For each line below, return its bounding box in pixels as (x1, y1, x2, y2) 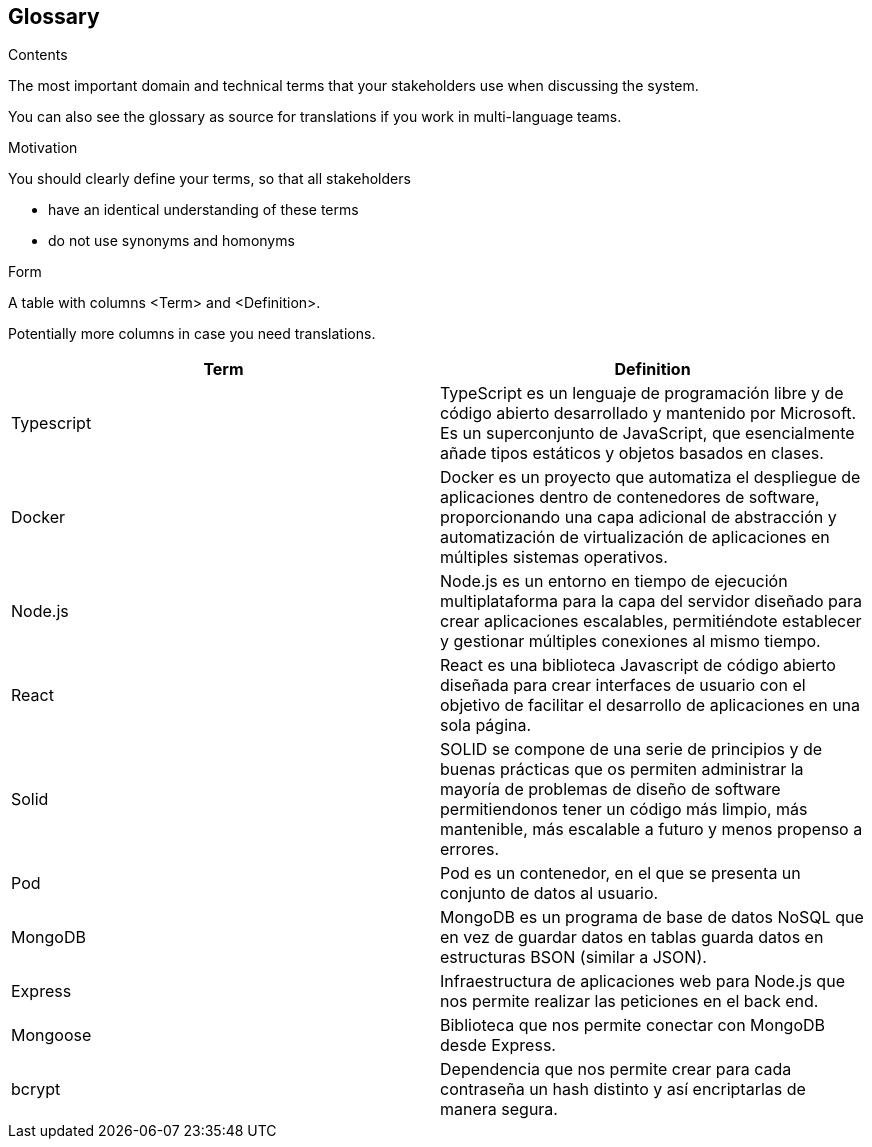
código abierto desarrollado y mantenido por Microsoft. (440, 403, 857, 424)
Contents (8, 46, 68, 64)
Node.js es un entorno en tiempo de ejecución (440, 571, 788, 592)
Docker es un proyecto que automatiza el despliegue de (440, 467, 861, 488)
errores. (440, 839, 500, 860)
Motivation (8, 139, 78, 157)
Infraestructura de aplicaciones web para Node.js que (440, 971, 845, 992)
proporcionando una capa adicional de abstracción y (440, 507, 837, 528)
